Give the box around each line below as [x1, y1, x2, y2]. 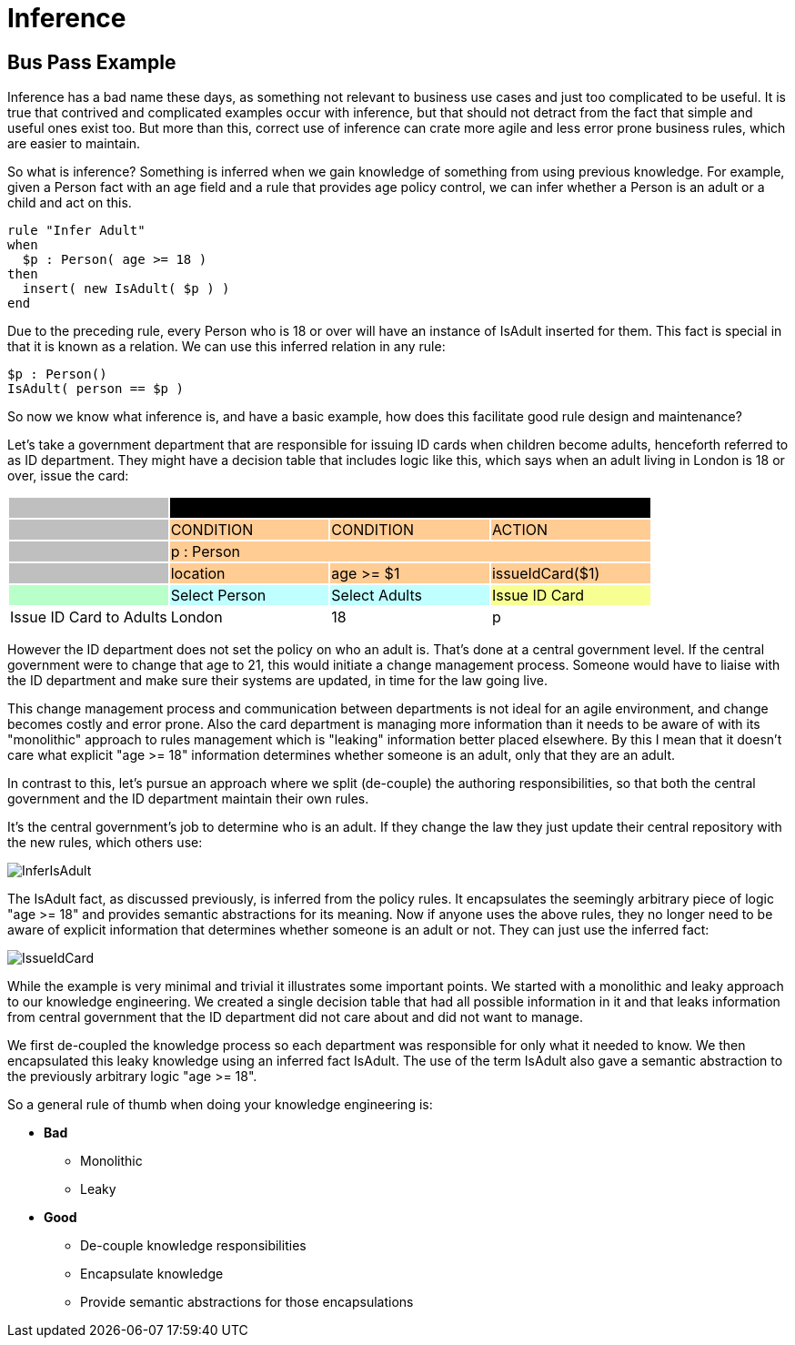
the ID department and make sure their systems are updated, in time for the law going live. [7, 672, 548, 689]
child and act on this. [7, 195, 132, 211]
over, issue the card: [7, 468, 129, 484]
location [170, 564, 226, 583]
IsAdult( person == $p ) [7, 381, 184, 397]
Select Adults [331, 586, 422, 605]
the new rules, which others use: [7, 834, 203, 851]
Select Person [170, 586, 267, 605]
